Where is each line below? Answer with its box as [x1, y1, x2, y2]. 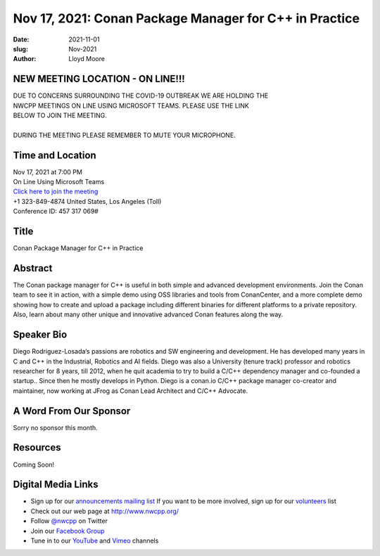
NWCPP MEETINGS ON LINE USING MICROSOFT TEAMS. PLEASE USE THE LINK [13, 101, 249, 110]
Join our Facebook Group [30, 526, 105, 535]
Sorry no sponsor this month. [13, 423, 98, 432]
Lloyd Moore [68, 55, 106, 63]
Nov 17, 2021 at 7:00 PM [13, 167, 82, 176]
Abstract [13, 262, 53, 274]
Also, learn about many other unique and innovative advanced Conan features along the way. [13, 310, 284, 319]
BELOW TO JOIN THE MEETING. [13, 111, 107, 119]
